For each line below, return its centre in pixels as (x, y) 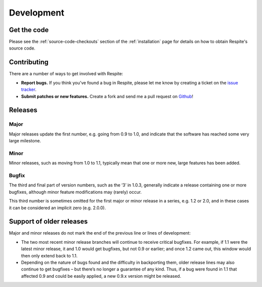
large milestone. (25, 141)
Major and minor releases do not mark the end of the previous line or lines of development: (100, 233)
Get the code (29, 30)
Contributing (29, 62)
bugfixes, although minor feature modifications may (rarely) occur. (75, 192)
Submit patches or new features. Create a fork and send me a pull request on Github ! (107, 96)
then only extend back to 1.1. (49, 255)
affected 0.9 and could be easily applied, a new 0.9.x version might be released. (101, 276)
